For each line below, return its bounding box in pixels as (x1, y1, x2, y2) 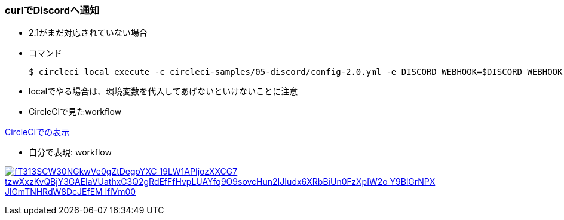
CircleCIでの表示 (5, 127, 70, 137)
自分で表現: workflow (29, 147, 112, 158)
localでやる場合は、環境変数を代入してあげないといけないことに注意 (29, 86, 298, 97)
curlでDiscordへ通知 (5, 4, 100, 16)
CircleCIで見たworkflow (29, 106, 122, 117)
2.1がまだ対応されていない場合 (29, 27, 148, 38)
